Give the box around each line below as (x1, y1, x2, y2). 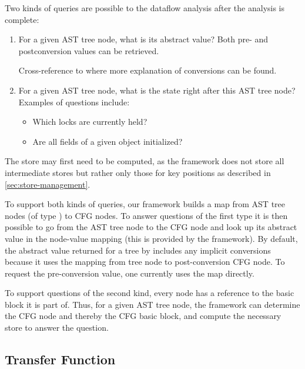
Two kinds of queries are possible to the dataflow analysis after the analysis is (5, 2, 285, 14)
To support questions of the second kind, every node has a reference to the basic (5, 287, 294, 299)
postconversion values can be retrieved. (18, 44, 159, 56)
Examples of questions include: (18, 95, 130, 108)
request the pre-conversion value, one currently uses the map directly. (5, 267, 254, 279)
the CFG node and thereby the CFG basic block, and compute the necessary (5, 310, 281, 322)
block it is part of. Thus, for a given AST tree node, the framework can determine (5, 298, 300, 310)
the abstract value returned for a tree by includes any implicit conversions (5, 244, 271, 256)
